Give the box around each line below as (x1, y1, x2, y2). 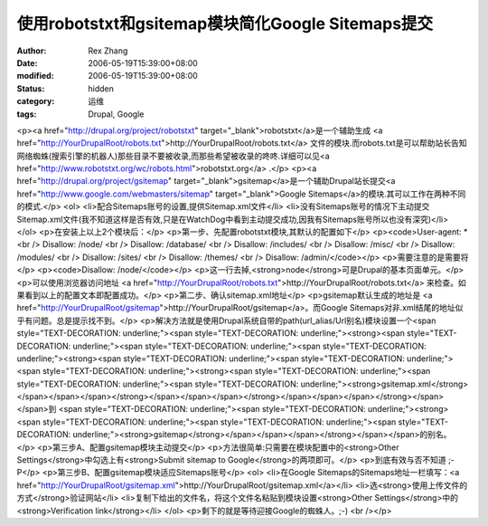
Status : (16, 82, 45, 94)
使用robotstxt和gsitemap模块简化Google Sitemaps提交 (16, 14, 434, 33)
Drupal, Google (88, 109, 145, 120)
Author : (16, 45, 47, 56)
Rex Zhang (88, 45, 128, 56)
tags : (16, 109, 37, 120)
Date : (16, 57, 38, 68)
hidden (88, 82, 115, 94)
